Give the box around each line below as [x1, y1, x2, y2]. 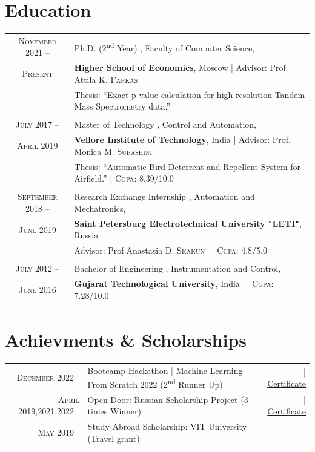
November [18, 34, 57, 47]
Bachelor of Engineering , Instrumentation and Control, [74, 262, 281, 275]
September [17, 190, 58, 203]
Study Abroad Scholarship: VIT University [87, 420, 247, 433]
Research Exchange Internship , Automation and [74, 190, 255, 203]
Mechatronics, [74, 202, 126, 214]
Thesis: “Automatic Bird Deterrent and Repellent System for [74, 160, 301, 172]
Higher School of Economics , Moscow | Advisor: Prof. [74, 61, 288, 74]
